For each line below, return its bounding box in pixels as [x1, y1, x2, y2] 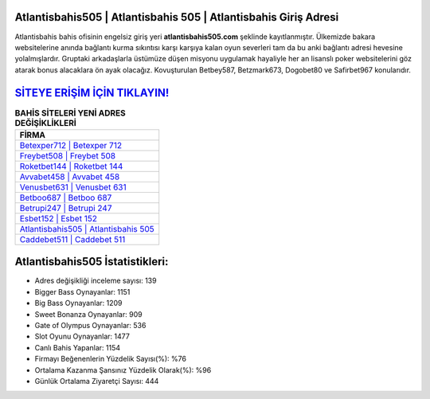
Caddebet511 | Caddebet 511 [19, 233, 126, 244]
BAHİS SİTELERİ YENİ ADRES [14, 108, 127, 119]
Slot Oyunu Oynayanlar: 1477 [34, 331, 131, 342]
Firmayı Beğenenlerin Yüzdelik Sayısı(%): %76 [34, 354, 187, 364]
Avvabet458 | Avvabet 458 [19, 171, 120, 182]
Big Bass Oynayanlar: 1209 [34, 299, 123, 308]
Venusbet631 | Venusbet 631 [19, 182, 127, 193]
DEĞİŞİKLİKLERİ [14, 117, 77, 128]
